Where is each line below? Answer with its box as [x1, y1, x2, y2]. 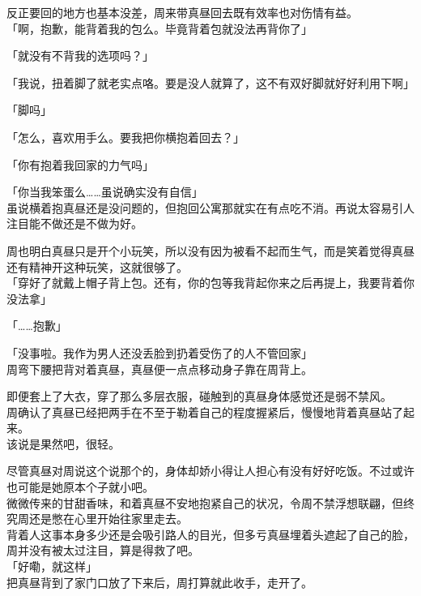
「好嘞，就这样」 [6, 558, 97, 575]
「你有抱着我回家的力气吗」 [6, 156, 154, 173]
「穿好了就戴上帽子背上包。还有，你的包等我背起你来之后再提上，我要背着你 [6, 274, 415, 291]
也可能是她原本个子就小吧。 [6, 478, 154, 495]
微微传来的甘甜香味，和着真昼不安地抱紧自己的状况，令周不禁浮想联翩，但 [6, 494, 403, 511]
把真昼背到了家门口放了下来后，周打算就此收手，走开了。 [6, 573, 313, 590]
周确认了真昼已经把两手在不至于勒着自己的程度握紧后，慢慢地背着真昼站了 [6, 403, 403, 420]
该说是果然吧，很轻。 [6, 435, 120, 452]
